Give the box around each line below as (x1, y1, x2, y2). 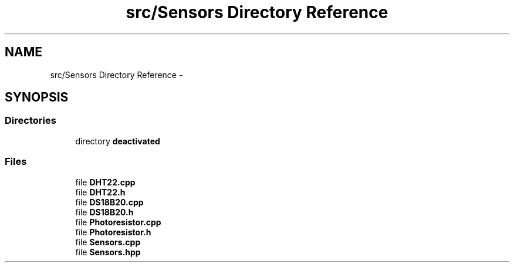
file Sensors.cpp (75, 236, 141, 247)
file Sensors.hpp (75, 246, 141, 257)
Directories (5, 114, 56, 127)
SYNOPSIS (5, 90, 69, 105)
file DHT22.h (75, 187, 126, 197)
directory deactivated (75, 136, 160, 146)
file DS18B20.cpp (75, 197, 144, 207)
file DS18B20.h (75, 207, 134, 217)
